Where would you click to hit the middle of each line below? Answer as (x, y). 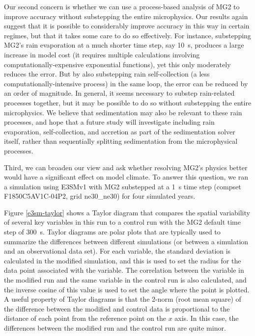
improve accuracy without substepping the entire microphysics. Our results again (126, 16)
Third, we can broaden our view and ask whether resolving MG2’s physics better (126, 167)
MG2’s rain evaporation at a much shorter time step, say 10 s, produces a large (124, 45)
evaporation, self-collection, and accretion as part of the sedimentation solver (120, 131)
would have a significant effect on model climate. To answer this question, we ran (126, 177)
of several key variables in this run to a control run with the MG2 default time (122, 222)
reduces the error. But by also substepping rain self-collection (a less (107, 74)
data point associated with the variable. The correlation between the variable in (124, 270)
